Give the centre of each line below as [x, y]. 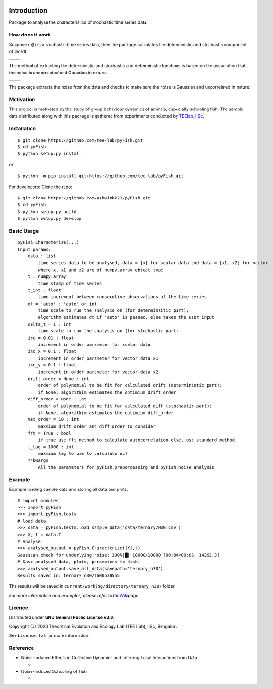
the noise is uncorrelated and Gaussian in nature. [58, 73]
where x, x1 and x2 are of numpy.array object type [101, 270]
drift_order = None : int [58, 379]
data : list [42, 256]
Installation [23, 128]
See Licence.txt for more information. [49, 635]
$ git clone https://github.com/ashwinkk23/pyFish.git [84, 198]
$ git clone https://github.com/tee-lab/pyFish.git [80, 140]
